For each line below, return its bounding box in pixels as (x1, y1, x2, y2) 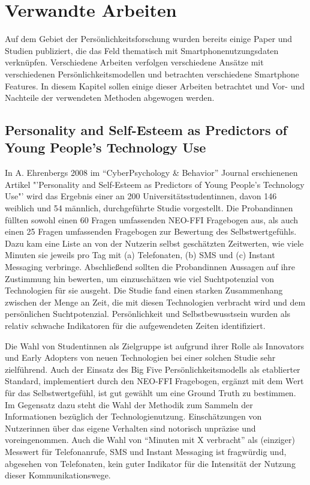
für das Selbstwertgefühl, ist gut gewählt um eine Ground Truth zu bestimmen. (5, 386, 296, 399)
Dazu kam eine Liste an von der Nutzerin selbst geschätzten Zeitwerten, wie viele (5, 236, 304, 249)
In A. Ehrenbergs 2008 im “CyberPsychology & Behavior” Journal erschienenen (5, 166, 298, 179)
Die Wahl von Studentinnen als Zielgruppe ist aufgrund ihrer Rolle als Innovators (5, 339, 305, 352)
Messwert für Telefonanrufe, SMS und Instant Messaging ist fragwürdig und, (5, 445, 287, 457)
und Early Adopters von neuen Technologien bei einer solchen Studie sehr (5, 351, 276, 364)
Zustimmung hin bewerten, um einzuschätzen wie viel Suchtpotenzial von (5, 272, 274, 285)
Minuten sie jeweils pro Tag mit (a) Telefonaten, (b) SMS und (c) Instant (5, 249, 275, 261)
